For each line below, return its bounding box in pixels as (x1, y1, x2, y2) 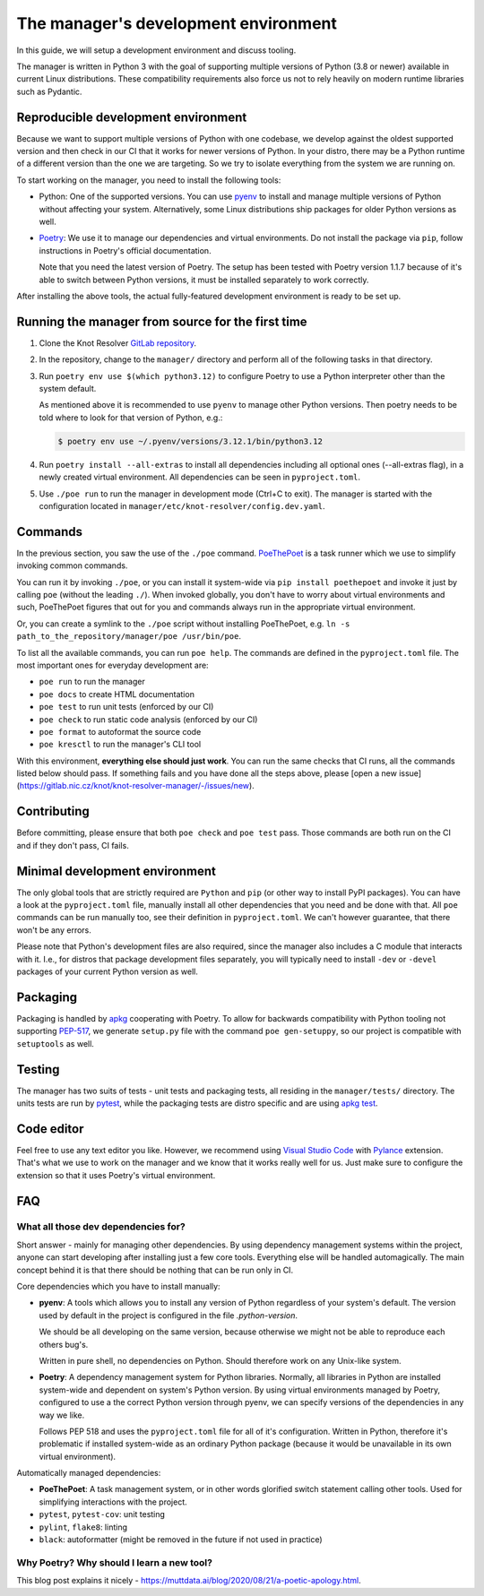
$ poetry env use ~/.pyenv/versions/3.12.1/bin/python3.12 (57, 436, 323, 446)
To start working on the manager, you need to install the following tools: (16, 175, 281, 185)
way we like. (39, 1410, 85, 1420)
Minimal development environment (16, 863, 217, 878)
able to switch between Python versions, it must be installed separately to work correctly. (39, 274, 369, 285)
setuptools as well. (16, 1038, 94, 1048)
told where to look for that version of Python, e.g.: (39, 412, 223, 423)
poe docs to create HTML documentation (39, 688, 194, 699)
